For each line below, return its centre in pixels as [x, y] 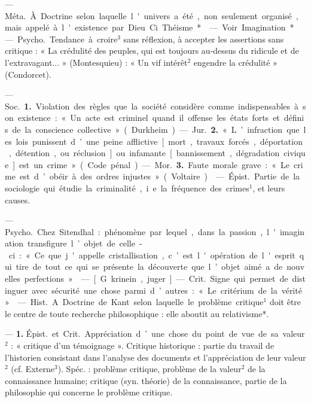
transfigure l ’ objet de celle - [85, 243]
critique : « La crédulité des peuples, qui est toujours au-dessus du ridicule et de [152, 51]
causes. [18, 200]
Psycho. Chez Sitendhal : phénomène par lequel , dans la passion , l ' [140, 231]
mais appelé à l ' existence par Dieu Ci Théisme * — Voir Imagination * [150, 27]
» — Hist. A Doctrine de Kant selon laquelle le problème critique [134, 302]
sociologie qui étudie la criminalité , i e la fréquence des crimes [127, 188]
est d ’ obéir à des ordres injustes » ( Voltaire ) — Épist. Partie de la [160, 176]
